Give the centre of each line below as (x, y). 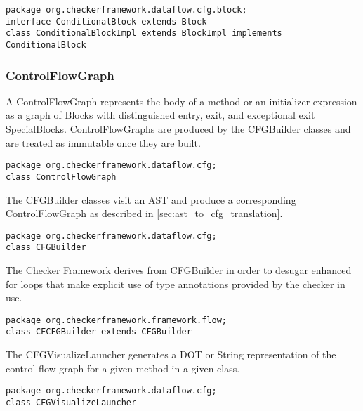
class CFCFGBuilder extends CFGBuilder (99, 332)
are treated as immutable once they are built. (103, 142)
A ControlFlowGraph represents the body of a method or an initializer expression (181, 101)
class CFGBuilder (46, 248)
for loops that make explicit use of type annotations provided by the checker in (176, 283)
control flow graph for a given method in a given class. (123, 368)
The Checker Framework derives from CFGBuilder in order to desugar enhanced (179, 270)
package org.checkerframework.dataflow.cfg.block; (126, 10)
